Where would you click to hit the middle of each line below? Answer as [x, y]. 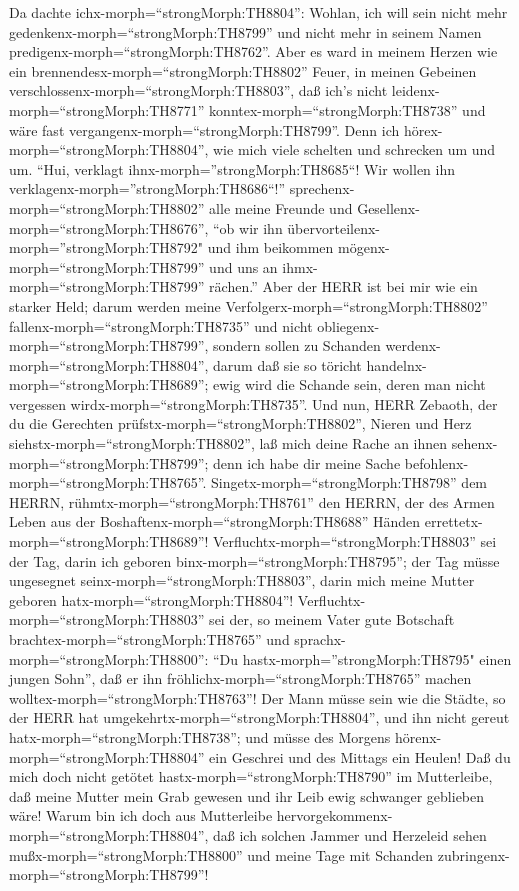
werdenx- [413, 345]
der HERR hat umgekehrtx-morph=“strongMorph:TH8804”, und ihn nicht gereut [259, 717]
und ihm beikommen [270, 247]
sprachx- [320, 639]
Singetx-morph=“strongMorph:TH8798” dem [349, 482]
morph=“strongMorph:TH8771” [107, 109]
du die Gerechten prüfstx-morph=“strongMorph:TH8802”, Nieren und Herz [240, 423]
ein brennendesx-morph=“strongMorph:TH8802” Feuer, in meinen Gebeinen [243, 70]
